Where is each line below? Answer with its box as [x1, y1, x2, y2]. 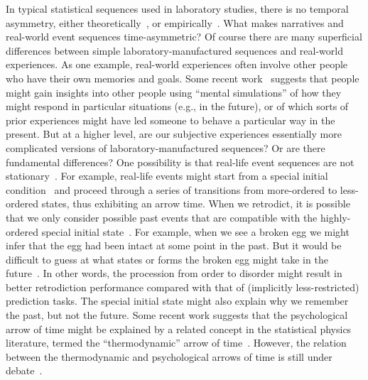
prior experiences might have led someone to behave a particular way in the [6, 112, 335, 127]
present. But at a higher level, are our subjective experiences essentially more [6, 126, 342, 141]
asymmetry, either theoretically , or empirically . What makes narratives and [6, 15, 344, 30]
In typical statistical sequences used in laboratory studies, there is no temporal [6, 1, 349, 16]
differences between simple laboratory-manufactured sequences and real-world [6, 43, 343, 58]
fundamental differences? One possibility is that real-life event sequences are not [6, 154, 355, 169]
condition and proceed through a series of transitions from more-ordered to [6, 182, 337, 197]
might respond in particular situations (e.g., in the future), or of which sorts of [6, 99, 349, 114]
